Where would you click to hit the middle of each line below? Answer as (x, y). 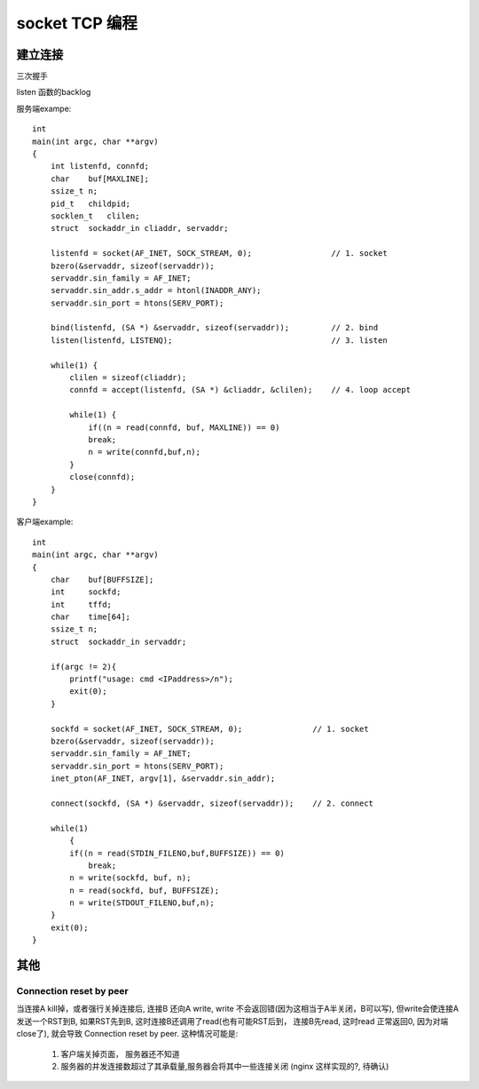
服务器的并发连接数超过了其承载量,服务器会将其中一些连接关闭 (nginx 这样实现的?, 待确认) (225, 1066)
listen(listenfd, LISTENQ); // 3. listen (219, 340)
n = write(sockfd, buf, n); (130, 878)
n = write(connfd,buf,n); (145, 452)
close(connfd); (102, 477)
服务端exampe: (44, 108)
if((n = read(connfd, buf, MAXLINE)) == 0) (184, 427)
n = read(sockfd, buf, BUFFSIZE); (145, 890)
